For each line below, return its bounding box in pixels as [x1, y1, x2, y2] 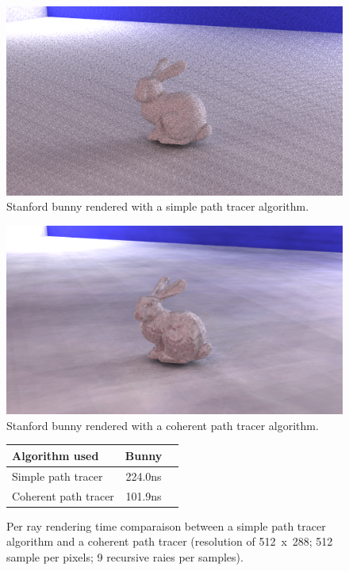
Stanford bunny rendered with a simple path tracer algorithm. [6, 198, 309, 215]
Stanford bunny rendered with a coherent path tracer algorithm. [6, 417, 319, 433]
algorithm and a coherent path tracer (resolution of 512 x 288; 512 [6, 533, 333, 550]
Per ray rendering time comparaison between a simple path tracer [6, 517, 326, 534]
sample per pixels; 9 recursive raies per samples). [6, 548, 244, 565]
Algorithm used [12, 447, 99, 463]
